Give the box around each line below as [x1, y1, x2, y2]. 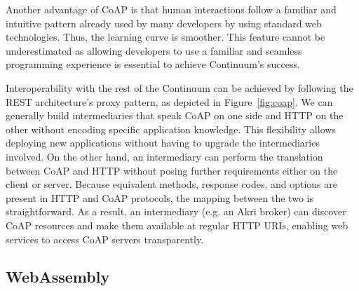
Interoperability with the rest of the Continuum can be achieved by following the [6, 80, 353, 95]
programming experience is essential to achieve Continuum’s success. [6, 57, 300, 72]
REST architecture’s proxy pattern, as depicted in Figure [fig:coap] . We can [6, 94, 333, 109]
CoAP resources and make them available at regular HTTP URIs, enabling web [6, 217, 348, 232]
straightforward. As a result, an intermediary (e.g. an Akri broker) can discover [6, 204, 346, 219]
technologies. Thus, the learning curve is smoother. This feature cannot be [6, 29, 325, 44]
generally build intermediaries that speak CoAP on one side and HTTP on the [6, 108, 344, 123]
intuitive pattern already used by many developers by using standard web [6, 15, 322, 30]
